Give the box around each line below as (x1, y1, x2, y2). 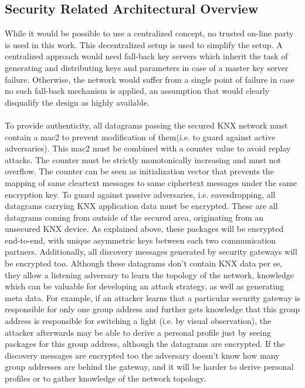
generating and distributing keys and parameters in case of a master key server (5, 61, 289, 73)
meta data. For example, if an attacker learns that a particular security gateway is (5, 291, 300, 303)
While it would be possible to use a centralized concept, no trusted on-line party (5, 27, 294, 39)
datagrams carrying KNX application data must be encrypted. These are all (5, 200, 278, 212)
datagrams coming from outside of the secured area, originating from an (5, 211, 264, 223)
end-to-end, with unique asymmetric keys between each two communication (5, 234, 276, 246)
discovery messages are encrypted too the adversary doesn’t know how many (5, 349, 280, 361)
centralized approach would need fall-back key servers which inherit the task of (5, 50, 288, 62)
